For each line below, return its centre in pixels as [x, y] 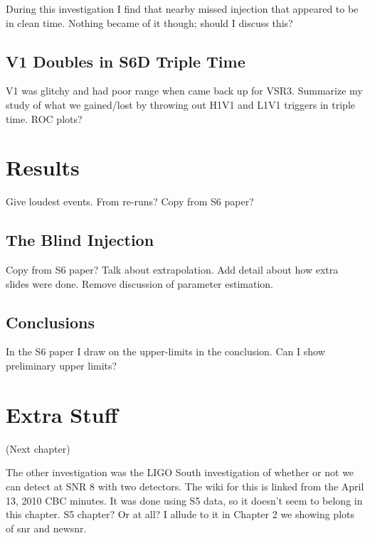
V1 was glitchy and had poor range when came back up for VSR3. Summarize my [184, 91]
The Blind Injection [80, 240]
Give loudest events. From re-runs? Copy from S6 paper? [130, 201]
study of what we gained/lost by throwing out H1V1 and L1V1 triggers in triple [180, 104]
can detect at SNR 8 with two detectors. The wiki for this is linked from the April [185, 486]
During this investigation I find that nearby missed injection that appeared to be [182, 9]
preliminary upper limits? [62, 366]
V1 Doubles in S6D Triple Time [126, 61]
